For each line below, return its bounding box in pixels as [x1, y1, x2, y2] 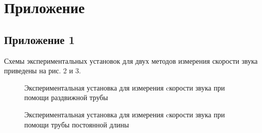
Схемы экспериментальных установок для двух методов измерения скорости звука [4, 55, 258, 66]
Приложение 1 [4, 31, 75, 47]
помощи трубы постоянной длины [24, 119, 129, 129]
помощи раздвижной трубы [24, 92, 108, 103]
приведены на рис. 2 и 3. [4, 65, 81, 76]
